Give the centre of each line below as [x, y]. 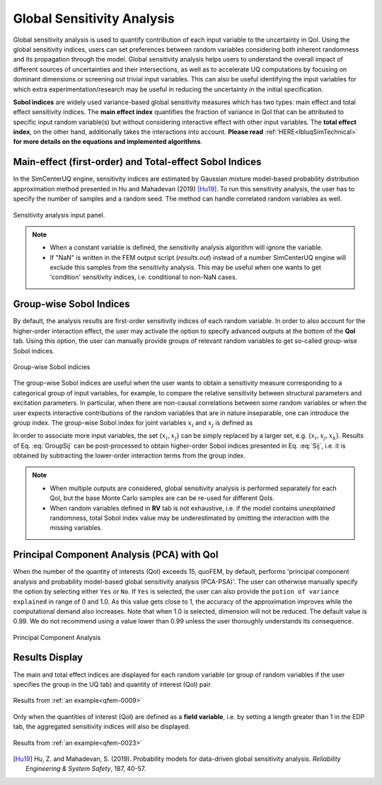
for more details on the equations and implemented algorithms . [108, 142]
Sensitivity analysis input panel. [59, 215]
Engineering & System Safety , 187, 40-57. [86, 769]
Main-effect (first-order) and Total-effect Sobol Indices [137, 162]
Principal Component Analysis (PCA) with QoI [116, 555]
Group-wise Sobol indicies [52, 367]
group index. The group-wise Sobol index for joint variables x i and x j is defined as [133, 423]
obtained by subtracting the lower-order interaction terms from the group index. [129, 456]
